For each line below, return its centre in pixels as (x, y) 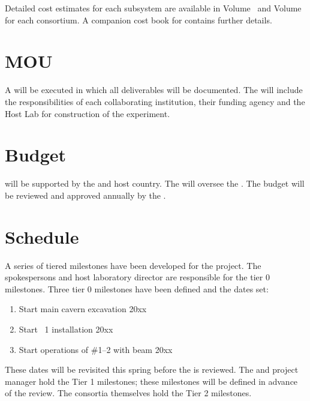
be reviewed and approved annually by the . (85, 195)
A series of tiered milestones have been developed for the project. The (133, 265)
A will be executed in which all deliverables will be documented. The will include (154, 90)
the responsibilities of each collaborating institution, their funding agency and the (155, 101)
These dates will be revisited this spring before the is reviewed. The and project (152, 369)
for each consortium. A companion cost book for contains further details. (139, 20)
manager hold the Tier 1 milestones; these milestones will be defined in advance (151, 381)
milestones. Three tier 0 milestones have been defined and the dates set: (137, 288)
